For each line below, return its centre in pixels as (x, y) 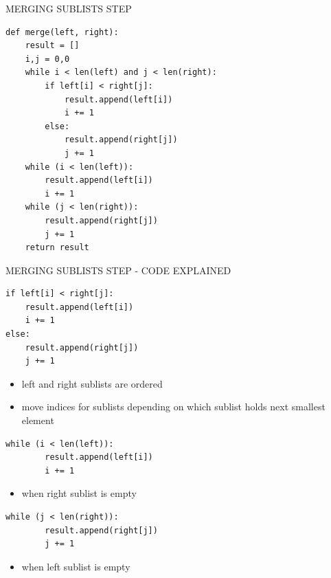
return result (57, 248)
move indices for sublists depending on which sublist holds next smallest (173, 407)
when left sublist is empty (76, 566)
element (38, 420)
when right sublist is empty (79, 493)
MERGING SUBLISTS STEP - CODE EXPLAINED (118, 270)
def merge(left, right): (62, 32)
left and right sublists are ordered (92, 383)
